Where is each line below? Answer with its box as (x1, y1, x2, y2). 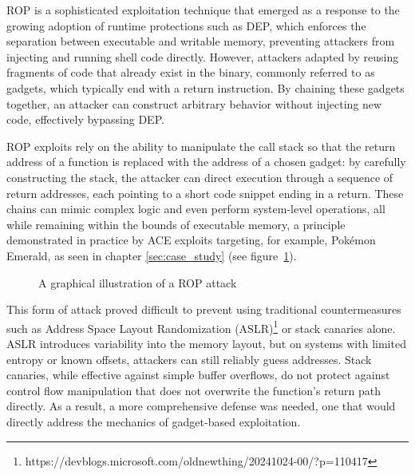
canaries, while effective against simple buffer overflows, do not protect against (6, 366, 390, 383)
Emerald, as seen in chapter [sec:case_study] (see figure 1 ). (6, 247, 297, 263)
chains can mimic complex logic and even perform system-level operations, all (6, 200, 385, 217)
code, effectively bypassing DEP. (6, 111, 164, 128)
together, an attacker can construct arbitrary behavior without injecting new (6, 95, 382, 112)
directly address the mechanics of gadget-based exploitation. (6, 413, 301, 429)
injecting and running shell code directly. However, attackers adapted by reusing (6, 48, 399, 65)
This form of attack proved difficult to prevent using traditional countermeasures (6, 301, 401, 318)
